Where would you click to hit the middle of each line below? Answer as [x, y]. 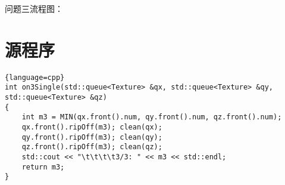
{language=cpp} [35, 77]
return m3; [43, 167]
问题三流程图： [34, 8]
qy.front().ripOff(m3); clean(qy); [92, 137]
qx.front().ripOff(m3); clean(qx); [92, 127]
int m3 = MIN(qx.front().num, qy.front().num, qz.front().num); [152, 117]
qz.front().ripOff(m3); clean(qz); [92, 147]
